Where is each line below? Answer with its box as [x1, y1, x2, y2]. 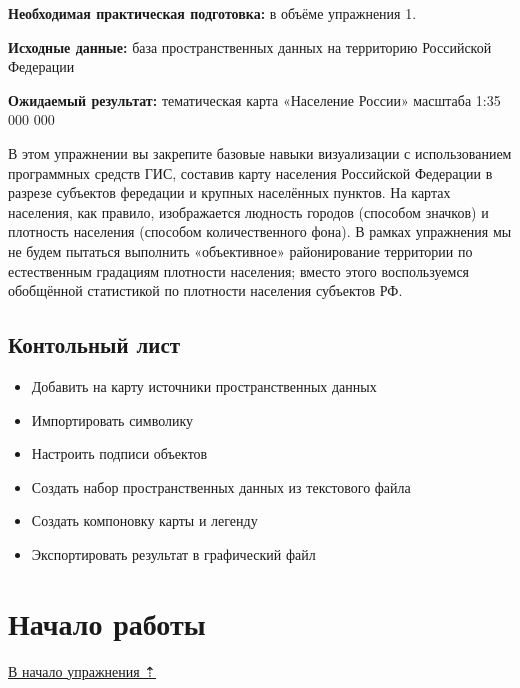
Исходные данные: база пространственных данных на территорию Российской [8, 36, 492, 57]
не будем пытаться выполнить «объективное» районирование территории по [8, 240, 473, 261]
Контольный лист [8, 329, 181, 360]
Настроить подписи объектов [31, 443, 208, 464]
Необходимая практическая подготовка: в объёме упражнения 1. [8, 3, 417, 23]
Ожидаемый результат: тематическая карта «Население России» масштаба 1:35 [8, 89, 501, 110]
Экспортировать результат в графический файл [31, 543, 316, 564]
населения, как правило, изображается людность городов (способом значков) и [8, 201, 489, 222]
